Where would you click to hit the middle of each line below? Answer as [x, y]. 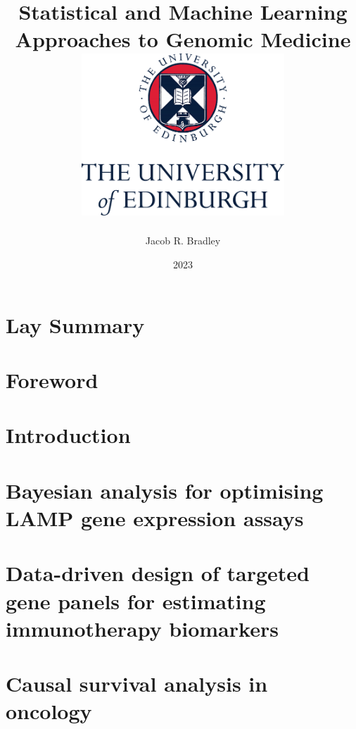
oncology [49, 711]
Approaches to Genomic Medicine [183, 39]
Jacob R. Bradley [183, 241]
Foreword [52, 380]
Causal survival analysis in [137, 684]
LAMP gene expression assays [155, 517]
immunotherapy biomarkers [142, 628]
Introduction [68, 435]
